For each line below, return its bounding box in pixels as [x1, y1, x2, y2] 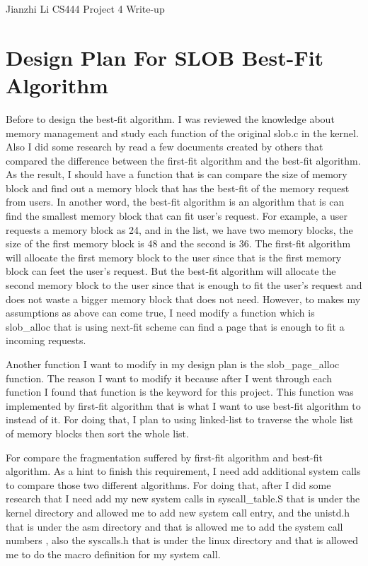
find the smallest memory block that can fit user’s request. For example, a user [6, 208, 348, 223]
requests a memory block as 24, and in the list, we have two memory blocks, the [6, 222, 353, 237]
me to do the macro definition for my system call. [6, 546, 221, 561]
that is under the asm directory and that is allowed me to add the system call [6, 519, 343, 533]
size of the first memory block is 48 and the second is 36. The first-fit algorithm [6, 236, 351, 251]
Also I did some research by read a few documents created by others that [6, 139, 323, 154]
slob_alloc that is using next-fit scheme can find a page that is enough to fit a [6, 319, 345, 334]
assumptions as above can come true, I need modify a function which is [6, 305, 315, 320]
